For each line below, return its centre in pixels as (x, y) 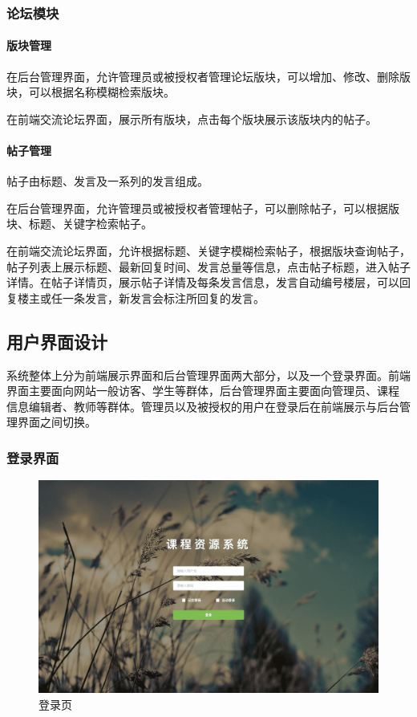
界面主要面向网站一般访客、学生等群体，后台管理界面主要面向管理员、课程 (203, 391)
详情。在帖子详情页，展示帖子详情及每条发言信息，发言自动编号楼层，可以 (203, 282)
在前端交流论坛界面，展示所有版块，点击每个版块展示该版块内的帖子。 (192, 118)
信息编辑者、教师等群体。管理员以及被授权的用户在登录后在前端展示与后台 (203, 406)
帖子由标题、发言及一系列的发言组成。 (107, 181)
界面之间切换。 (57, 422)
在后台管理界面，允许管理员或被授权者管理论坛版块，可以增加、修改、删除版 (208, 76)
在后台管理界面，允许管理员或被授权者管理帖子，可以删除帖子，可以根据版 (203, 208)
